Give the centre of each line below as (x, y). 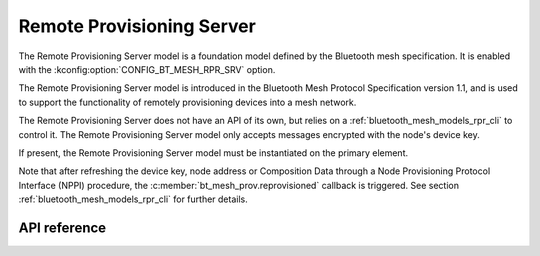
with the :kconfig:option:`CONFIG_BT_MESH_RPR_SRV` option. (147, 69)
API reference (62, 227)
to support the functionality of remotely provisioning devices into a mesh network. (187, 102)
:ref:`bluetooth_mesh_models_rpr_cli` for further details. (133, 199)
